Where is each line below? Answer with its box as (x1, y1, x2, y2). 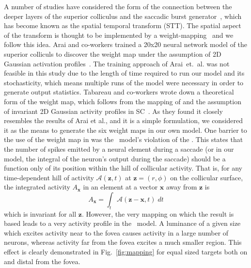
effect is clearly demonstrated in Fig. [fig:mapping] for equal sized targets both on (4, 247, 248, 257)
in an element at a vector (83, 182, 158, 192)
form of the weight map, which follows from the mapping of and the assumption (4, 96, 241, 106)
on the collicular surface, (170, 172, 243, 182)
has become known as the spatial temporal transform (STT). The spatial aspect (4, 20, 241, 31)
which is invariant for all (4, 208, 77, 219)
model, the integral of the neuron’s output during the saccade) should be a (4, 153, 226, 163)
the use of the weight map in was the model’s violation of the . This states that (4, 134, 243, 144)
